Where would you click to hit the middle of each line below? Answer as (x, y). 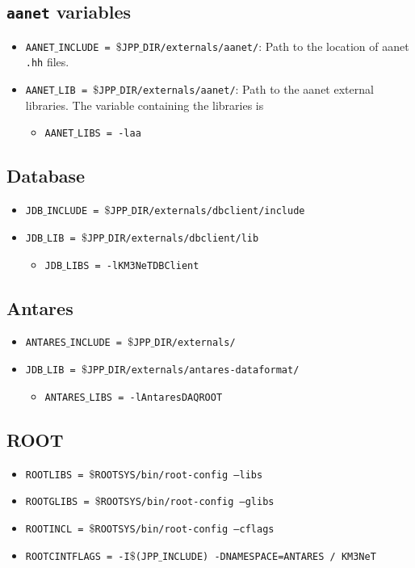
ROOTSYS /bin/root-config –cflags (184, 529)
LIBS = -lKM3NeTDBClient (132, 265)
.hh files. (47, 62)
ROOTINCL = (54, 529)
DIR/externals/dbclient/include (218, 211)
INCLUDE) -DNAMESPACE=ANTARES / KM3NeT (269, 556)
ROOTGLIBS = (57, 502)
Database (46, 176)
